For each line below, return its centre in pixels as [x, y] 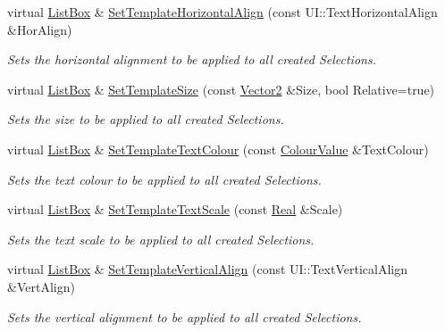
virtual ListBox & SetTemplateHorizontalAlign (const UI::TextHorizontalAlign [222, 12]
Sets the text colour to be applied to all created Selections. [164, 179]
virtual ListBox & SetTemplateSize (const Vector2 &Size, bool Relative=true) [221, 89]
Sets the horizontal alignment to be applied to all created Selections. [192, 59]
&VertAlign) [41, 286]
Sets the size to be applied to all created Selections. [146, 119]
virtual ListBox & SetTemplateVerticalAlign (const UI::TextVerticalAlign [207, 269]
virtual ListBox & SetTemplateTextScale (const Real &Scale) [175, 209]
